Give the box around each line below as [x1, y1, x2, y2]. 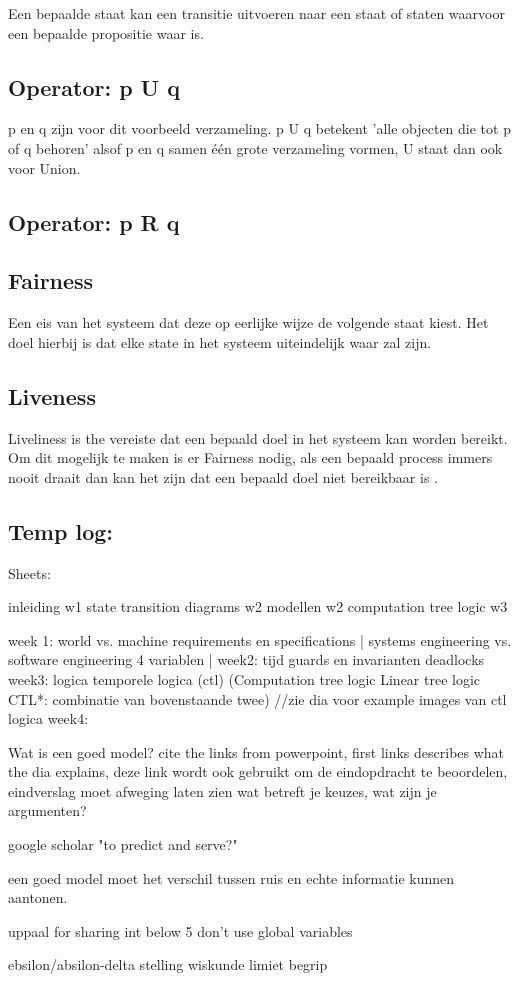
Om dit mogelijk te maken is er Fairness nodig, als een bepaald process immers [8, 447, 493, 468]
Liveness [8, 380, 96, 411]
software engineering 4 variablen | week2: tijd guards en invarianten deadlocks [8, 649, 485, 670]
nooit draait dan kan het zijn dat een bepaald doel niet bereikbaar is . [8, 466, 438, 487]
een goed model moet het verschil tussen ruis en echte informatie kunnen [8, 867, 455, 888]
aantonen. [8, 887, 68, 908]
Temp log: [8, 515, 113, 546]
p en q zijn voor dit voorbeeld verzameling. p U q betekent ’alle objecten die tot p [8, 118, 511, 139]
